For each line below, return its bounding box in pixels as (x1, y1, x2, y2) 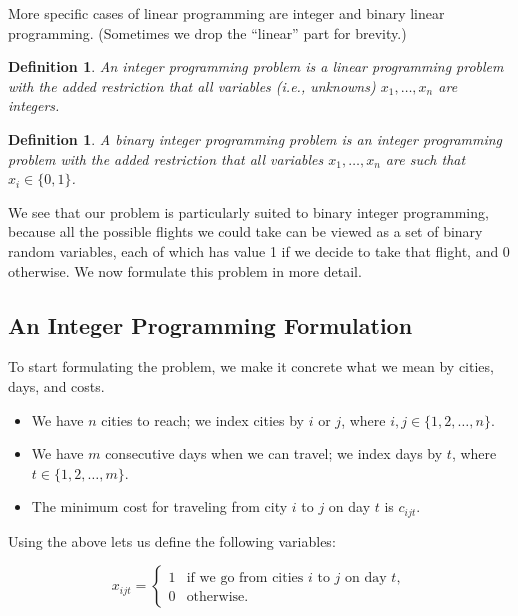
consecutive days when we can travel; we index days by (105, 443, 443, 464)
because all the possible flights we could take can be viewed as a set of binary (8, 221, 483, 242)
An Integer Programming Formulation (8, 309, 413, 340)
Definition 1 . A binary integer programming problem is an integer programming (8, 128, 503, 149)
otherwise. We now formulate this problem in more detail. (8, 260, 362, 281)
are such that (385, 148, 466, 169)
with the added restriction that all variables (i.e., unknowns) (8, 75, 376, 96)
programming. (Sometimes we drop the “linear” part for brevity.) (8, 22, 407, 43)
